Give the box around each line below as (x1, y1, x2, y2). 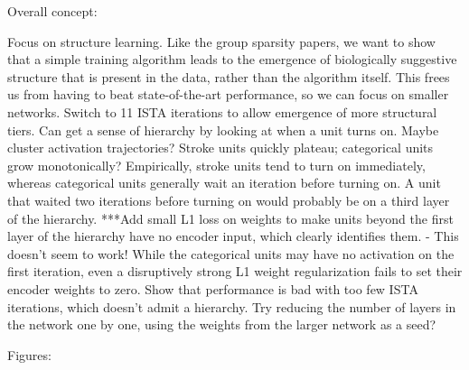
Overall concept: (7, 2, 98, 20)
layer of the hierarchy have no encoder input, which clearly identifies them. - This (7, 227, 459, 245)
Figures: (7, 345, 52, 364)
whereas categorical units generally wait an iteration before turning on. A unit (7, 173, 441, 192)
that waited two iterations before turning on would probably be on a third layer (7, 190, 450, 209)
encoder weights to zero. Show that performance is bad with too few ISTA (7, 279, 418, 298)
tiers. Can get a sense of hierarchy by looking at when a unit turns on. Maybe (7, 120, 439, 139)
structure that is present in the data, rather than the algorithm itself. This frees (7, 67, 450, 86)
